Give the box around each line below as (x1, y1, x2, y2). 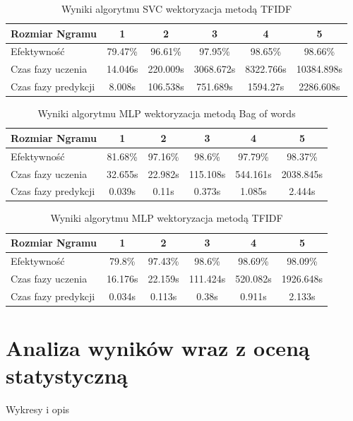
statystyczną (6, 361, 128, 390)
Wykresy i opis (6, 401, 70, 416)
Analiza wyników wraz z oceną (6, 333, 310, 362)
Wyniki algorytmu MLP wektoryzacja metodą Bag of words (37, 106, 296, 121)
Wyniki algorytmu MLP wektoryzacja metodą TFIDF (50, 210, 283, 225)
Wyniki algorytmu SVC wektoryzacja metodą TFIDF (61, 1, 292, 16)
